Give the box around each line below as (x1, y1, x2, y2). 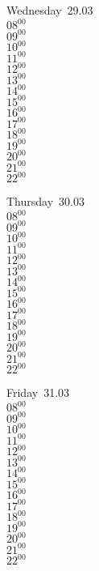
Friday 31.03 (6, 384, 70, 401)
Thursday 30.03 (6, 193, 85, 210)
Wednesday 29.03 (6, 2, 93, 18)
